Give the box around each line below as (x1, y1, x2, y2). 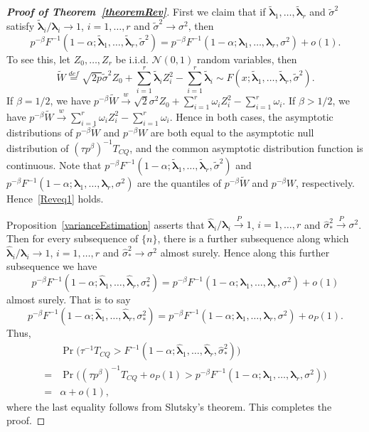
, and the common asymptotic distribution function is (129, 140, 363, 155)
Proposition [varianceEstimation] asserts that (6, 217, 205, 232)
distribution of (6, 140, 69, 155)
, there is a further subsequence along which (157, 231, 349, 246)
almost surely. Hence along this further (160, 244, 330, 259)
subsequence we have (6, 259, 97, 274)
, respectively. (296, 175, 355, 190)
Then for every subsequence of (6, 231, 139, 246)
